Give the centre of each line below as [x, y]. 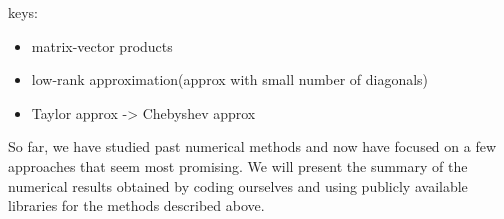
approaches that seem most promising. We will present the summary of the [238, 165]
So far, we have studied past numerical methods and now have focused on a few [252, 146]
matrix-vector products [102, 45]
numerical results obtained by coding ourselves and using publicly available [238, 185]
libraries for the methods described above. [136, 205]
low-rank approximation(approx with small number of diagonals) [230, 79]
